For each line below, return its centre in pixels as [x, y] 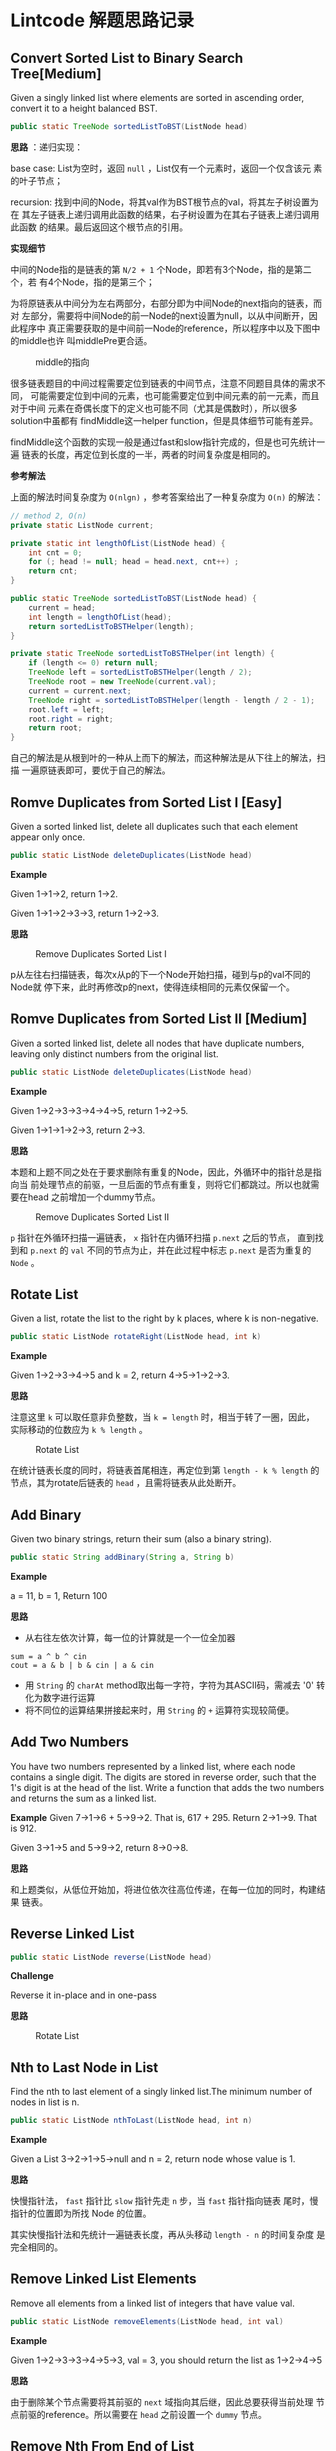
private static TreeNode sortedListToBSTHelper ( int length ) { [142, 654]
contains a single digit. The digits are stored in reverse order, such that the [163, 1777]
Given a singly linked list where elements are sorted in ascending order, [157, 97]
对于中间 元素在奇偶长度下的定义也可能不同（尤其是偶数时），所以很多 [154, 408]
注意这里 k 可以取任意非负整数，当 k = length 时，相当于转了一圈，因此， [162, 1417]
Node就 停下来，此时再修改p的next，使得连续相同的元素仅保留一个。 [152, 987]
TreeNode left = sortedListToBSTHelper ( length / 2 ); [140, 672]
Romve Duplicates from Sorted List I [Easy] [146, 802]
